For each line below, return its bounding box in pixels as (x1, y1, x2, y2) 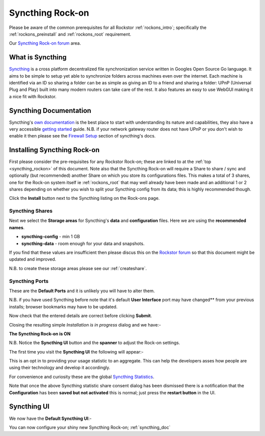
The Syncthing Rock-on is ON (9, 330, 71, 336)
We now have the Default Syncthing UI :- (9, 415, 92, 421)
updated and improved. (9, 256, 56, 262)
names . (9, 224, 25, 230)
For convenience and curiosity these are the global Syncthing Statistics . (9, 374, 155, 380)
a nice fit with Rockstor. (9, 93, 56, 99)
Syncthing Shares (9, 208, 53, 215)
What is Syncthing (9, 53, 67, 61)
